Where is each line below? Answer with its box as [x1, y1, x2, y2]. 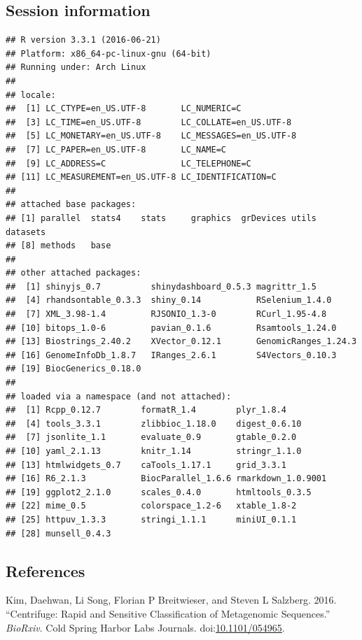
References [6, 560, 85, 581]
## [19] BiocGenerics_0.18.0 [6, 364, 141, 374]
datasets [6, 227, 46, 237]
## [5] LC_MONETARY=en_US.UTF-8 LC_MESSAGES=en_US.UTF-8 [6, 131, 297, 141]
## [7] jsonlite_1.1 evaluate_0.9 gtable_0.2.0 [6, 432, 297, 443]
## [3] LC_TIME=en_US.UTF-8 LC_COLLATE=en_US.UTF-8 [6, 117, 292, 127]
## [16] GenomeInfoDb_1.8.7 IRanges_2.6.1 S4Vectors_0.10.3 [6, 350, 337, 360]
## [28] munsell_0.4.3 [6, 528, 111, 539]
